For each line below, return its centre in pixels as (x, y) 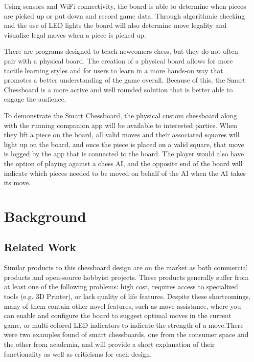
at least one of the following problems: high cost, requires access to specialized (121, 287)
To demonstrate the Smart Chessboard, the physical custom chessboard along (120, 115)
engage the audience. (35, 99)
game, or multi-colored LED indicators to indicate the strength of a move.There (124, 325)
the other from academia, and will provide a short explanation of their (109, 344)
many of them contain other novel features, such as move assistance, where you (123, 306)
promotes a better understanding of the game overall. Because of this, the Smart (125, 80)
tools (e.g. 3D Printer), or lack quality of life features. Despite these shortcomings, (127, 296)
